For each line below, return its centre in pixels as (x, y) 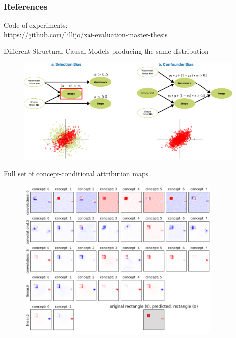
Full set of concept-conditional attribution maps (76, 173)
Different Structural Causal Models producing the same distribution (106, 51)
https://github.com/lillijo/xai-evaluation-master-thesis (86, 34)
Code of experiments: (36, 25)
